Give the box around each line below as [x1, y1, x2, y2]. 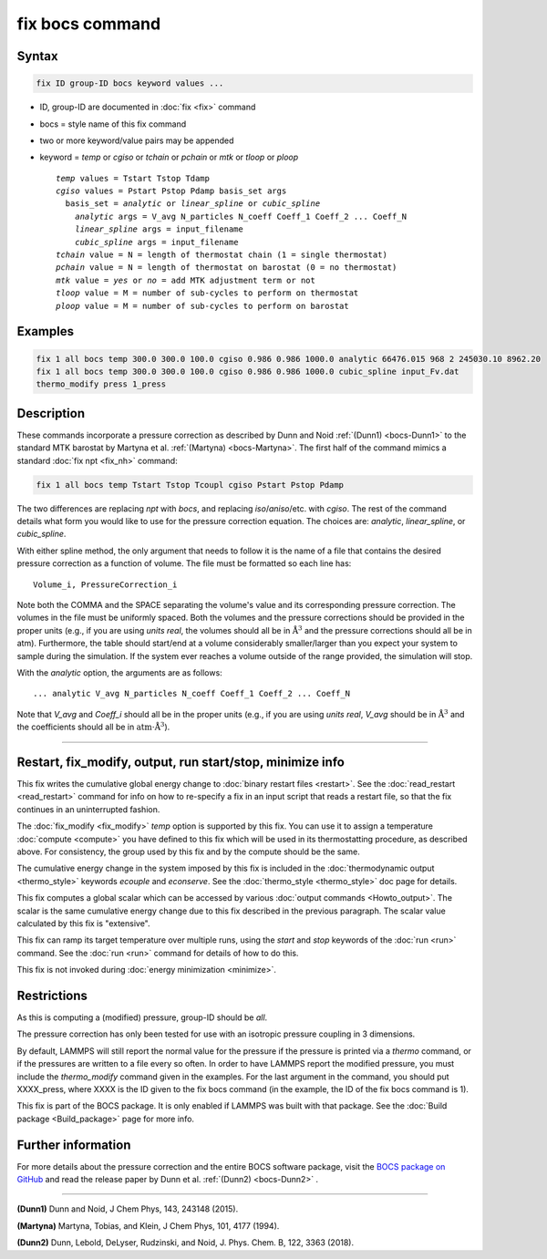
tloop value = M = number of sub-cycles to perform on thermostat [56, 288, 359, 298]
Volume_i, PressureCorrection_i [33, 579, 178, 590]
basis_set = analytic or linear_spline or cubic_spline [65, 199, 321, 209]
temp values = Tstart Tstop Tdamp [56, 173, 210, 183]
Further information [16, 1137, 131, 1152]
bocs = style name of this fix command [39, 119, 187, 129]
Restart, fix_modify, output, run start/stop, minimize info [16, 754, 346, 769]
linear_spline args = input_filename [74, 224, 243, 234]
